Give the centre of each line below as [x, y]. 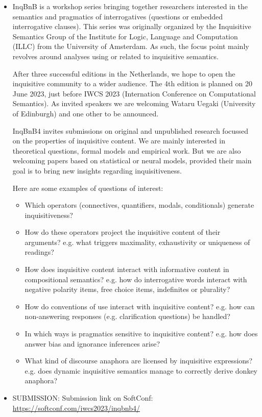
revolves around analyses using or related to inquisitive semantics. [115, 56]
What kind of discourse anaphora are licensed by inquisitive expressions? [139, 361]
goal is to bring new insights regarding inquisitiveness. [97, 170]
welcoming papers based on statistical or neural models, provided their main [132, 161]
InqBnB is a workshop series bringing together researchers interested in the [130, 6]
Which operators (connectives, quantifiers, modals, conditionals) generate [139, 205]
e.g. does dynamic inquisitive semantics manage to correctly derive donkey [141, 370]
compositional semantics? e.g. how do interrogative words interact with [136, 279]
